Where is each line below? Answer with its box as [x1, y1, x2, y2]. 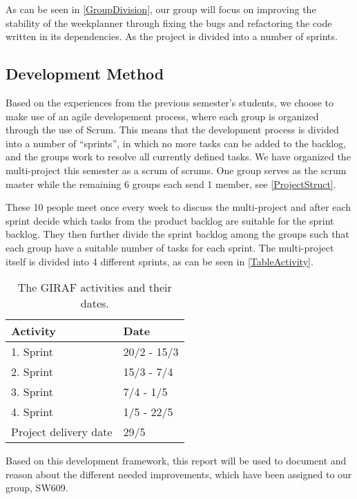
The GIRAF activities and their [17, 279, 172, 296]
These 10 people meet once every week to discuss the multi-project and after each [6, 200, 351, 214]
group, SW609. [6, 480, 68, 495]
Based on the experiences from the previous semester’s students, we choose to [6, 95, 334, 109]
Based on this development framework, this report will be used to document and [6, 453, 347, 468]
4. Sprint [11, 404, 53, 420]
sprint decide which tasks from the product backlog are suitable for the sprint [6, 213, 334, 227]
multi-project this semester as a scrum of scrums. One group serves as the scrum [6, 162, 347, 177]
